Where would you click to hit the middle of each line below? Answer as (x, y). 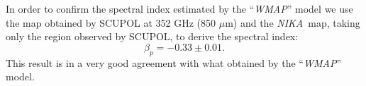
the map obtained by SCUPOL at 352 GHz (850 (111, 22)
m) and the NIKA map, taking (293, 22)
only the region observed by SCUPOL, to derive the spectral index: (152, 36)
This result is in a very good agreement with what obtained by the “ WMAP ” (174, 62)
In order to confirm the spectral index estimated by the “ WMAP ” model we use (179, 8)
